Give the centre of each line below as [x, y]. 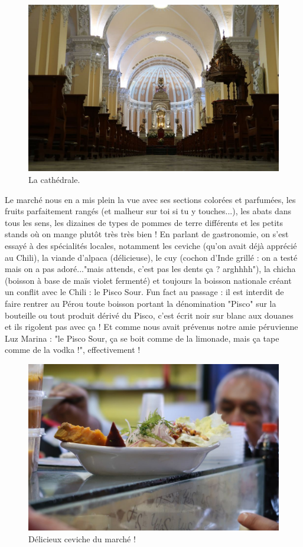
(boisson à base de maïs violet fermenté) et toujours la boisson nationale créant [148, 280]
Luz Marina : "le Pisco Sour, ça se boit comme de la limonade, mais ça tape [142, 338]
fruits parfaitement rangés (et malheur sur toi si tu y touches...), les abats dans [148, 211]
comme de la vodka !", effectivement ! [73, 350]
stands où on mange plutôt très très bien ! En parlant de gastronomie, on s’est [147, 234]
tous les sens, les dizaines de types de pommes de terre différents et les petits [144, 222]
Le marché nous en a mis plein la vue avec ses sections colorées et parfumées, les [150, 199]
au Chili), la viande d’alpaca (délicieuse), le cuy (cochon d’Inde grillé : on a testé [151, 257]
